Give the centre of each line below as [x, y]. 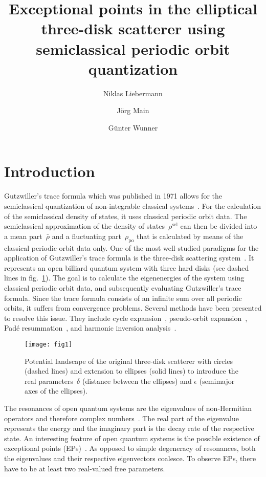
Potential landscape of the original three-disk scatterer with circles [129, 361]
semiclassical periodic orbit [133, 48]
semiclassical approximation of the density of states [84, 226]
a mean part [23, 236]
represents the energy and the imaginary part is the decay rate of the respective [129, 428]
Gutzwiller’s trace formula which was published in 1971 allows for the [113, 196]
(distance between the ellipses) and [137, 381]
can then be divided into [219, 226]
